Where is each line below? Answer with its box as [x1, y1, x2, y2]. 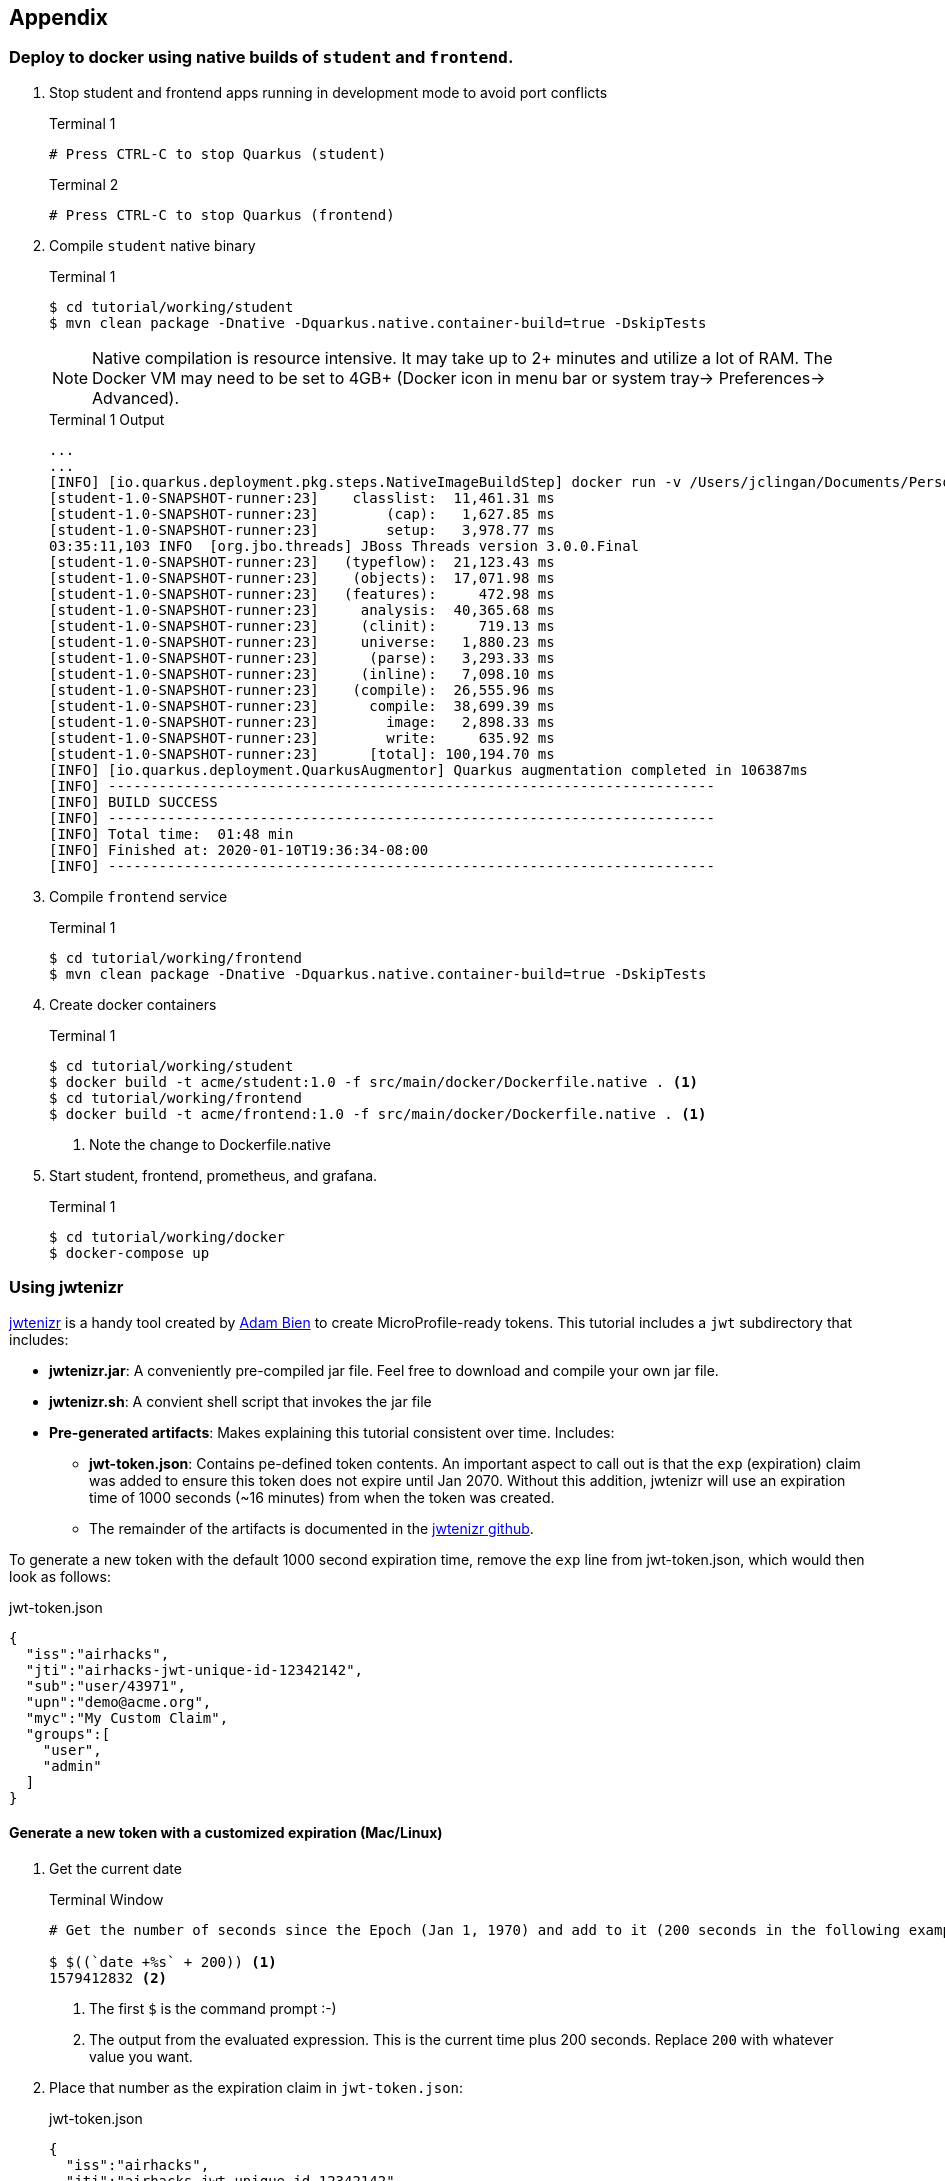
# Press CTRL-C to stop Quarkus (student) [49, 145, 387, 162]
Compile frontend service [49, 887, 228, 905]
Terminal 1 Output [49, 410, 165, 428]
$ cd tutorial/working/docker [49, 1228, 286, 1245]
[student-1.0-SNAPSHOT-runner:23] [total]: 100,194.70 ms [49, 745, 555, 762]
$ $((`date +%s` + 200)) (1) [49, 1953, 277, 1970]
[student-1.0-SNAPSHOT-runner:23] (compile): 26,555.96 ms [49, 681, 555, 698]
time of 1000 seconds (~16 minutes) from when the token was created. [89, 1488, 555, 1506]
